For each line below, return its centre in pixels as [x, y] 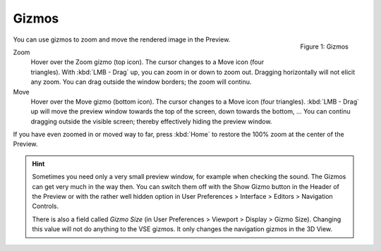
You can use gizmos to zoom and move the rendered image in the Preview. [122, 39]
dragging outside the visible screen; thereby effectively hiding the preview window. [151, 121]
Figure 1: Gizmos [324, 47]
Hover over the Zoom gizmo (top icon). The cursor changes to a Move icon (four [147, 62]
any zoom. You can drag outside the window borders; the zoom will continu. [141, 82]
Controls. [46, 206]
